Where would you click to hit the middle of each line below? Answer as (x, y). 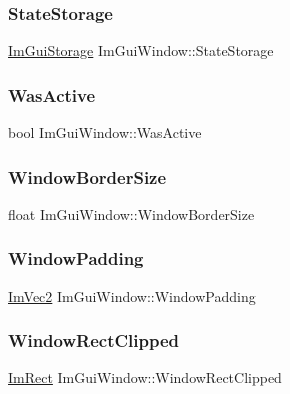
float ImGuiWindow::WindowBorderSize (131, 213)
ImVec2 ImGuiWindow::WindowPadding (132, 295)
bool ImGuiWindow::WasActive (105, 132)
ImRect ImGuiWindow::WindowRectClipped (145, 377)
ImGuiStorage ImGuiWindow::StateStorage (141, 50)
